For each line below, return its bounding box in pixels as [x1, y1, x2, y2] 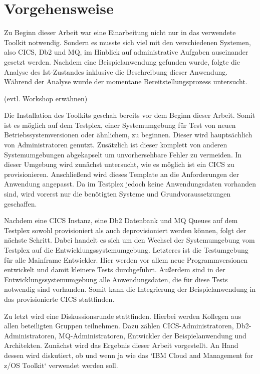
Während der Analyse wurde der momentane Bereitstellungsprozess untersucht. [4, 76, 247, 87]
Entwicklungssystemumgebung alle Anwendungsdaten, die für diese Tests [4, 274, 228, 284]
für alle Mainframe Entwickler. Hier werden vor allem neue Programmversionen [4, 254, 248, 265]
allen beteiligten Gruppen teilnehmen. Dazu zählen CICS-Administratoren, [4, 320, 234, 331]
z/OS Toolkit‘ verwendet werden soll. [4, 359, 118, 370]
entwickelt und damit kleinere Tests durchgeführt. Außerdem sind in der [4, 264, 225, 275]
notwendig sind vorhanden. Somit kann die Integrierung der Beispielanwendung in [4, 284, 256, 294]
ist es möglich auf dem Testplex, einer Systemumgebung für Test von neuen [4, 119, 236, 130]
